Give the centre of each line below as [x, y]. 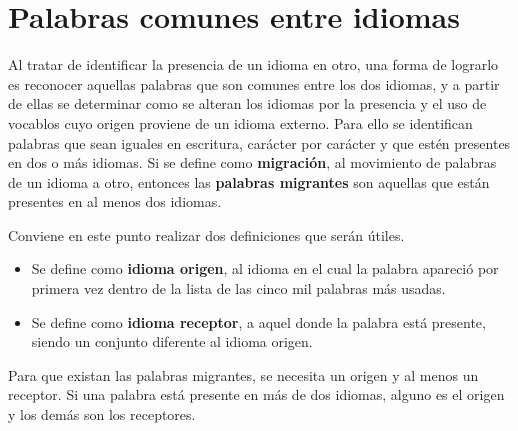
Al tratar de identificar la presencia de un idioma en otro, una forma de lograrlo [253, 64]
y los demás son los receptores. [102, 414]
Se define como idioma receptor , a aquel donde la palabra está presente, [258, 321]
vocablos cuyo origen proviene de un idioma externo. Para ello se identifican [240, 122]
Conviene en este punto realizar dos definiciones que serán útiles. [206, 234]
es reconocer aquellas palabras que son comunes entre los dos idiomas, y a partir [254, 83]
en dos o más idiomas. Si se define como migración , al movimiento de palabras [252, 162]
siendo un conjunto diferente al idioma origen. [172, 341]
